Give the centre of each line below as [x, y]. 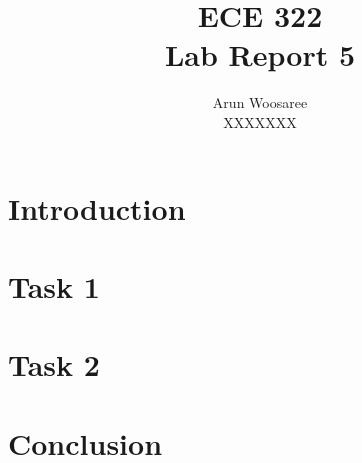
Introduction [97, 207]
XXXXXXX [260, 121]
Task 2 [54, 364]
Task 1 [54, 285]
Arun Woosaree [260, 102]
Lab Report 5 [260, 54]
